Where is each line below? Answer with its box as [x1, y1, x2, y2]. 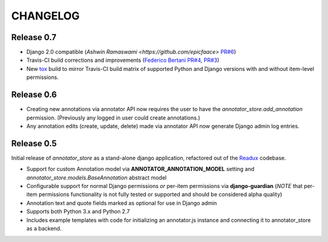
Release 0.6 [11, 90, 57, 100]
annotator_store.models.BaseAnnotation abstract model [26, 173, 167, 181]
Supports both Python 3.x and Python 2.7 [26, 208, 130, 215]
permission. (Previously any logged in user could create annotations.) [26, 114, 200, 121]
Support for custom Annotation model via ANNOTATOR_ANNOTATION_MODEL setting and [26, 166, 255, 173]
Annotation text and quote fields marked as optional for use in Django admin [26, 199, 217, 206]
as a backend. [26, 224, 62, 232]
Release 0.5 [11, 138, 57, 149]
